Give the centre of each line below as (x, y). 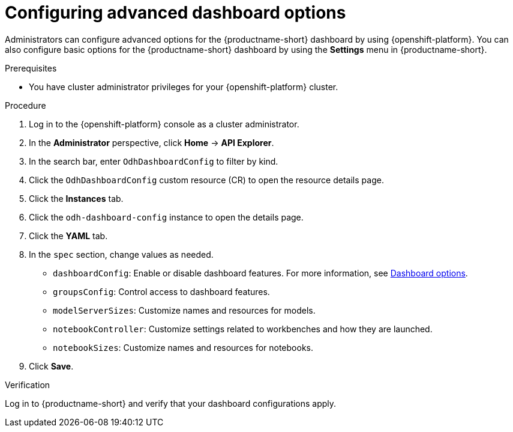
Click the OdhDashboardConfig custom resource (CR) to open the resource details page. (206, 180)
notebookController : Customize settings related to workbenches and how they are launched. (243, 329)
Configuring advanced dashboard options (175, 13)
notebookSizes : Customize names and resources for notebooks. (183, 347)
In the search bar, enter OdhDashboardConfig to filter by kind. (154, 161)
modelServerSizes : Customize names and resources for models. (184, 310)
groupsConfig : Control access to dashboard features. (161, 291)
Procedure (25, 105)
